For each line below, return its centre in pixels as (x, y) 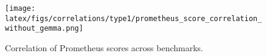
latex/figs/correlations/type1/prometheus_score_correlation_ (133, 18)
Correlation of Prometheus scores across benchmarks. (104, 47)
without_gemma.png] (44, 29)
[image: (20, 8)
